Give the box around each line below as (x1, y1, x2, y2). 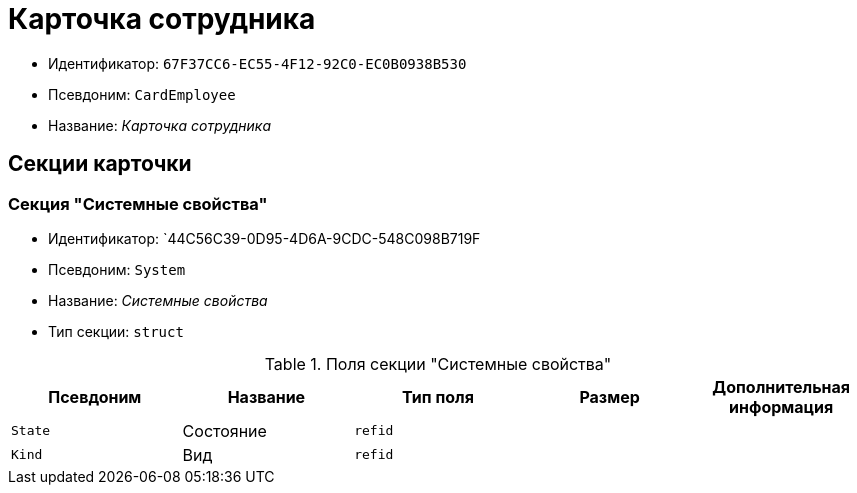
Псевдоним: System (48, 260, 186, 278)
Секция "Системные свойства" (8, 193, 268, 214)
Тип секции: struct (48, 322, 184, 340)
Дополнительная (712, 376, 851, 397)
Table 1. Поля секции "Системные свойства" (264, 353, 612, 374)
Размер (579, 386, 640, 407)
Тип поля (402, 386, 474, 407)
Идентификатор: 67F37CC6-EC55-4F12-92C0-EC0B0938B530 (48, 54, 467, 72)
